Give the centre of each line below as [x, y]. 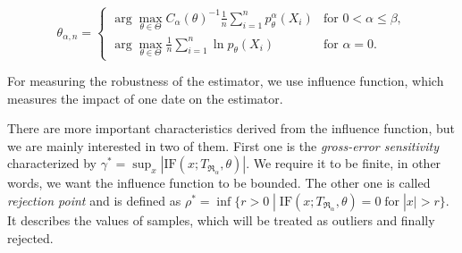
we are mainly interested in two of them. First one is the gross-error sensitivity [223, 145]
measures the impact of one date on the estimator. [145, 98]
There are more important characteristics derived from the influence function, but [231, 128]
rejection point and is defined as [94, 200]
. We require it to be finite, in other [344, 163]
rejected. [30, 237]
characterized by [52, 163]
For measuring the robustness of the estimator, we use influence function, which [226, 81]
